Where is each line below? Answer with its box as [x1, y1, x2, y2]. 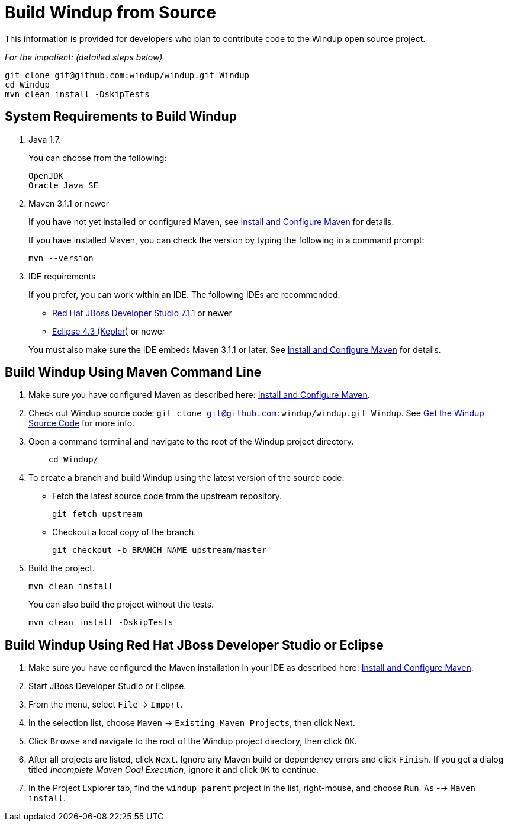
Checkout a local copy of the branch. [52, 527, 197, 538]
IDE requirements [28, 271, 96, 281]
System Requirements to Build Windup [5, 109, 237, 124]
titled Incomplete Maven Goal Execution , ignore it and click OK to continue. [28, 764, 319, 775]
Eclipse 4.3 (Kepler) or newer [52, 326, 166, 336]
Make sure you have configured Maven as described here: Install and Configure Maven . [28, 390, 370, 400]
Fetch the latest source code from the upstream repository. [52, 491, 282, 502]
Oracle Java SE [28, 180, 99, 190]
